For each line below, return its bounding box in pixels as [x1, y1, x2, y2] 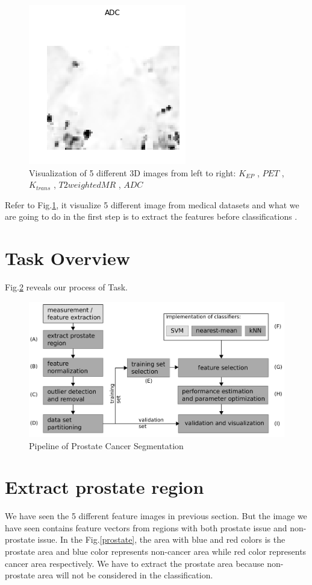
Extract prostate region [5, 475, 204, 499]
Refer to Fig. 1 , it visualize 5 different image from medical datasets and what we [5, 198, 299, 211]
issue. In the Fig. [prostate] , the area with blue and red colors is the [37, 533, 285, 546]
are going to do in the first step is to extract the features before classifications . [5, 210, 298, 223]
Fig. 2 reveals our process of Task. [5, 281, 128, 293]
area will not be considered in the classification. [37, 569, 213, 581]
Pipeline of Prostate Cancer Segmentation [29, 439, 184, 452]
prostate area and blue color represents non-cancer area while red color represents [5, 545, 307, 557]
